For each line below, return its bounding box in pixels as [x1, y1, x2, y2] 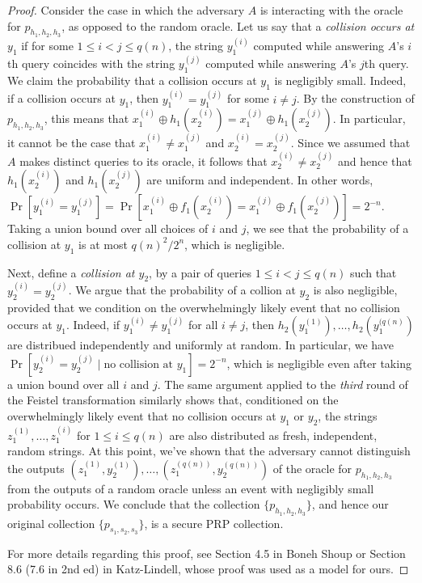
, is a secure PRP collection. [144, 514, 284, 531]
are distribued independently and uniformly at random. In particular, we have [7, 336, 394, 353]
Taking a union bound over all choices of [7, 220, 209, 237]
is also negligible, [313, 281, 398, 298]
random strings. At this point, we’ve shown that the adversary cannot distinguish [7, 442, 411, 459]
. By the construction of [296, 90, 415, 107]
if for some [21, 37, 74, 54]
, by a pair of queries [149, 264, 252, 281]
